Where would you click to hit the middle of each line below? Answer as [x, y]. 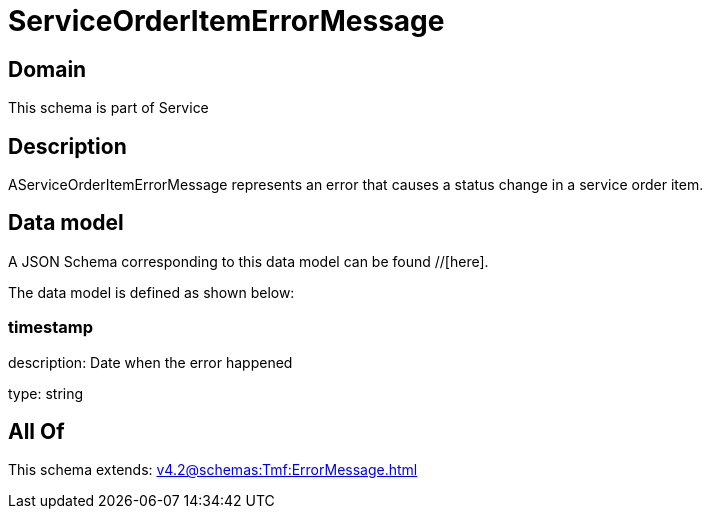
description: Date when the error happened [150, 362]
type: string [46, 393]
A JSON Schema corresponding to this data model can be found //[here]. [248, 261]
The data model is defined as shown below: [151, 292]
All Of [36, 432]
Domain [47, 69]
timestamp [51, 327]
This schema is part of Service [108, 108]
